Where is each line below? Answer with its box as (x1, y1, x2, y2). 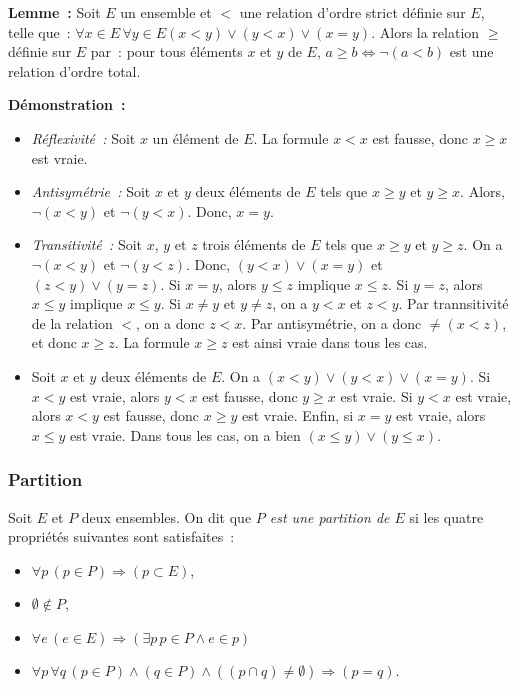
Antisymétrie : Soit (31, 181, 151, 202)
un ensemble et (120, 2, 212, 22)
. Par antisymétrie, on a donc (242, 312, 422, 333)
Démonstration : (8, 94, 126, 115)
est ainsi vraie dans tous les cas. (232, 332, 428, 353)
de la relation (31, 312, 113, 333)
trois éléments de (202, 234, 306, 255)
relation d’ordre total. (8, 60, 141, 81)
